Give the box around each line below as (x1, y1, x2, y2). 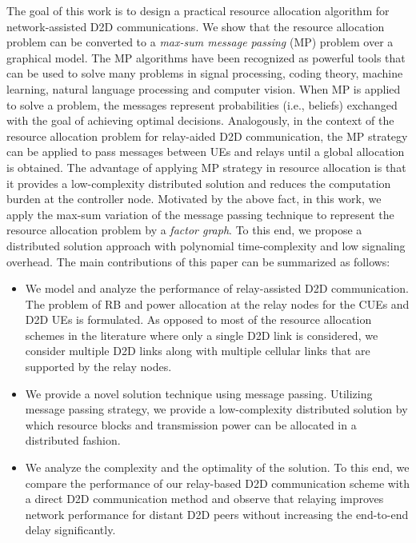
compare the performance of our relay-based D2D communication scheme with (25, 474, 410, 491)
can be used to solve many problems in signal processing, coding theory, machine (6, 65, 403, 82)
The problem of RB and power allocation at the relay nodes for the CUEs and (25, 295, 410, 312)
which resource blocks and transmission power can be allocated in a (25, 416, 357, 433)
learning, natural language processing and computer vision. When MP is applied (6, 80, 401, 97)
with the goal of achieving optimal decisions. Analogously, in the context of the (6, 112, 394, 129)
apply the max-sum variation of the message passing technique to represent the (6, 206, 394, 222)
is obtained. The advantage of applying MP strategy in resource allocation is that (6, 158, 406, 175)
